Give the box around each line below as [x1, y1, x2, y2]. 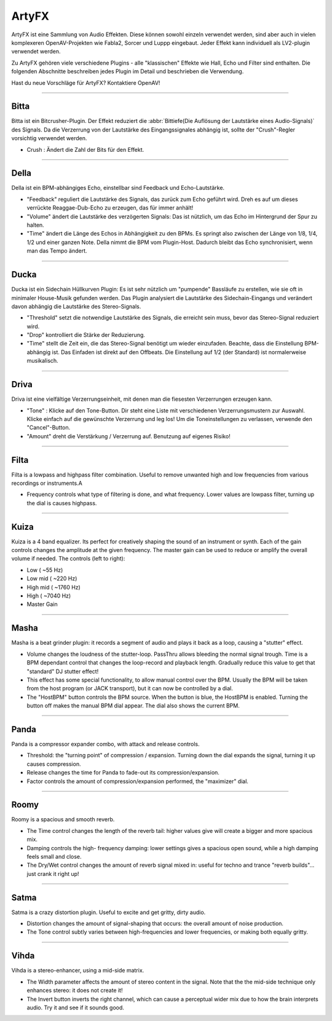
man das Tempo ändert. [26, 247, 87, 254]
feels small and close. [26, 853, 82, 861]
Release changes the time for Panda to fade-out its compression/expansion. [26, 769, 219, 776]
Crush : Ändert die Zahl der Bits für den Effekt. [26, 146, 144, 153]
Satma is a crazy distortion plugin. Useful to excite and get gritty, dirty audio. [11, 909, 206, 916]
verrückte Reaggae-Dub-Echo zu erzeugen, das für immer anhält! [26, 204, 194, 211]
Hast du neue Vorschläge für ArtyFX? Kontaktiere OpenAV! [11, 79, 160, 86]
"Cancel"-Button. [26, 424, 71, 432]
